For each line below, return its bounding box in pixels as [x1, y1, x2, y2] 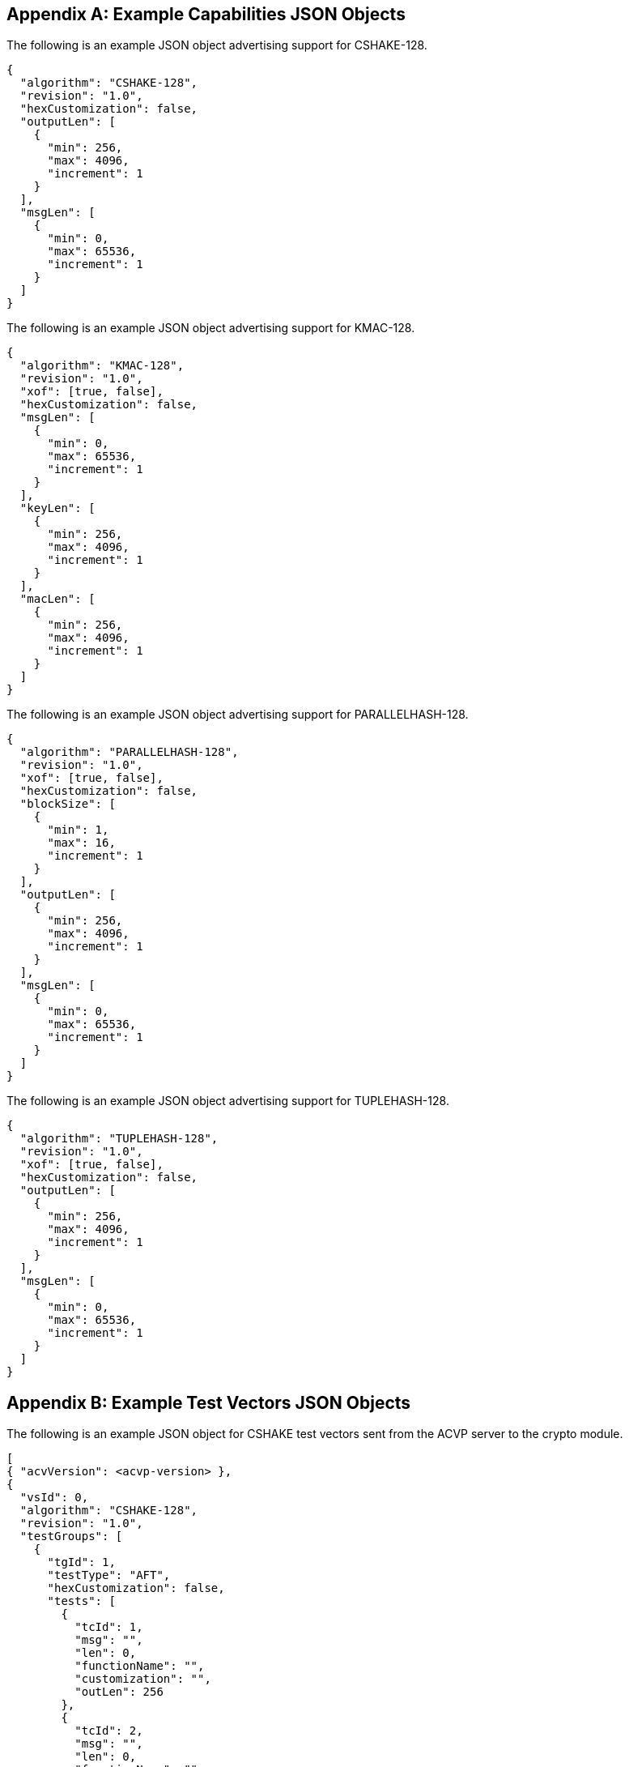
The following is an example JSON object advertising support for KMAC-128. [6, 321, 415, 335]
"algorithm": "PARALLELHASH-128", [19, 745, 239, 759]
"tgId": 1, [47, 1556, 116, 1569]
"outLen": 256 [74, 1685, 164, 1699]
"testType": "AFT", [47, 1569, 171, 1582]
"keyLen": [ [19, 502, 96, 515]
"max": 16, [47, 836, 116, 850]
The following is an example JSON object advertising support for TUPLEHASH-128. [6, 1094, 449, 1108]
